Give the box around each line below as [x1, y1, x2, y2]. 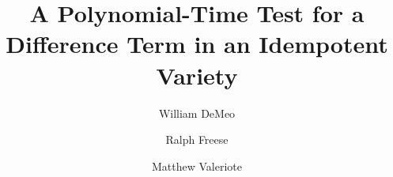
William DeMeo [158, 104, 236, 121]
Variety [156, 58, 238, 91]
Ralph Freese [165, 131, 229, 148]
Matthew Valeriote [152, 157, 242, 174]
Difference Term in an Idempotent [6, 28, 388, 60]
